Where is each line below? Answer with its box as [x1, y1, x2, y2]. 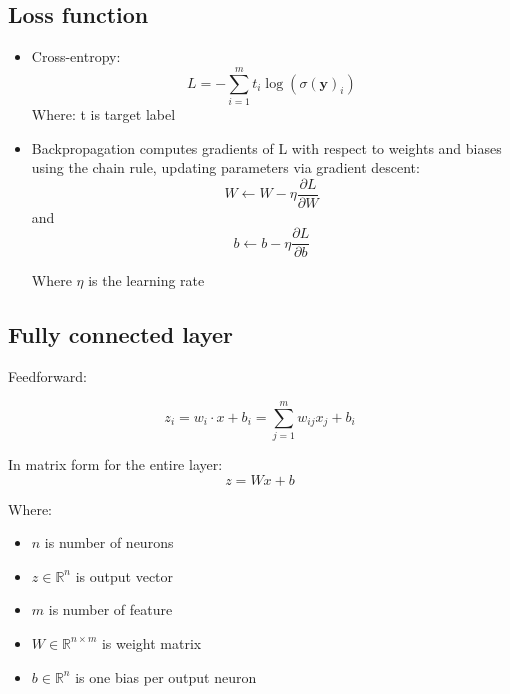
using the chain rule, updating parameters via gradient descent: [31, 157, 420, 178]
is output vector [75, 565, 174, 586]
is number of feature [48, 599, 173, 620]
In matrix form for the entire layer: [8, 453, 223, 474]
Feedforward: [8, 366, 87, 387]
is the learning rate [88, 270, 205, 291]
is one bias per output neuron [75, 666, 257, 687]
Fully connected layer [8, 319, 234, 350]
